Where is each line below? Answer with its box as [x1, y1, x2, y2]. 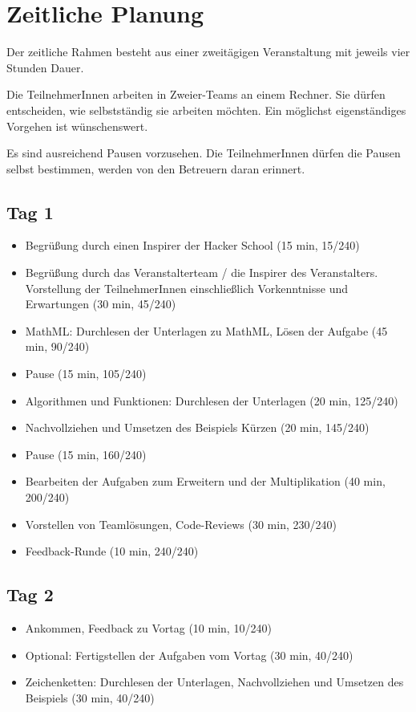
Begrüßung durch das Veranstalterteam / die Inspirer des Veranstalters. [25, 264, 378, 281]
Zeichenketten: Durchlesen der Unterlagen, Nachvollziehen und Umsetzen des [25, 673, 404, 690]
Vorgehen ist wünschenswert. [6, 117, 148, 134]
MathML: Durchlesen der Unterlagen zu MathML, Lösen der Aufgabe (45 [25, 322, 388, 339]
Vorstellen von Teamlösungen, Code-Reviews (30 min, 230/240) [25, 515, 337, 532]
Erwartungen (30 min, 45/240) [25, 295, 176, 312]
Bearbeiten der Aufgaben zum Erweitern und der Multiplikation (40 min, [25, 473, 386, 490]
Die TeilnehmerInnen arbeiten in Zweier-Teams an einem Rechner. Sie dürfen [6, 86, 386, 103]
